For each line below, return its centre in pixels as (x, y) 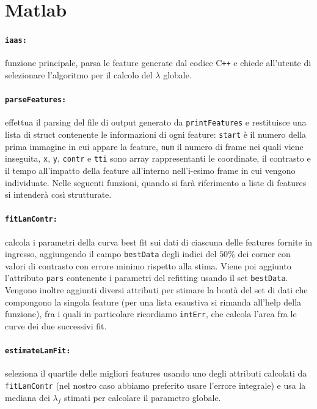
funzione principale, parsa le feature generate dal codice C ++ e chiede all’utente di (158, 63)
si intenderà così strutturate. (58, 194)
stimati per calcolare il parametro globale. (142, 397)
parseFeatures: (36, 100)
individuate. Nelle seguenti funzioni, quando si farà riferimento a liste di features (156, 182)
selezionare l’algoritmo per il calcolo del (79, 74)
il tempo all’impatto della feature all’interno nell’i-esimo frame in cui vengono (150, 170)
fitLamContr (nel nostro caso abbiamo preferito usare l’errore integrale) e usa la (155, 385)
